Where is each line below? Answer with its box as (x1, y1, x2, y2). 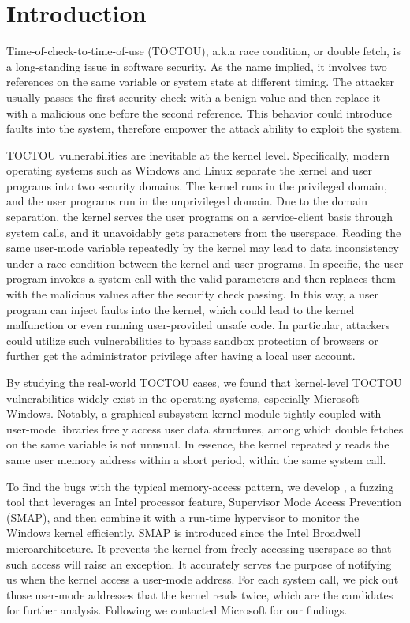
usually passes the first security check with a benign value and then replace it (6, 88, 381, 105)
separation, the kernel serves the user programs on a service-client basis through (6, 208, 393, 225)
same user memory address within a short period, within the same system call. (6, 451, 386, 467)
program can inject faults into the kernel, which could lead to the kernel (6, 301, 355, 317)
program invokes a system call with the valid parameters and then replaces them (6, 270, 397, 287)
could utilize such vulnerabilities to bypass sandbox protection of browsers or (6, 332, 378, 348)
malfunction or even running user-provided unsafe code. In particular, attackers (6, 317, 390, 333)
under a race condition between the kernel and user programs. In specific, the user (6, 254, 404, 271)
